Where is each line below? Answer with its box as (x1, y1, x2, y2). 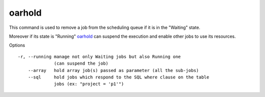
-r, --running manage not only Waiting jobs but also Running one (18, 54, 181, 59)
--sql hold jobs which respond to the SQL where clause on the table (27, 74, 210, 80)
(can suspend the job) (54, 61, 109, 66)
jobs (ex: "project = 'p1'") (54, 81, 124, 87)
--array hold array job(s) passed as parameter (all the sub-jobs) (27, 68, 199, 73)
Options (9, 42, 26, 48)
